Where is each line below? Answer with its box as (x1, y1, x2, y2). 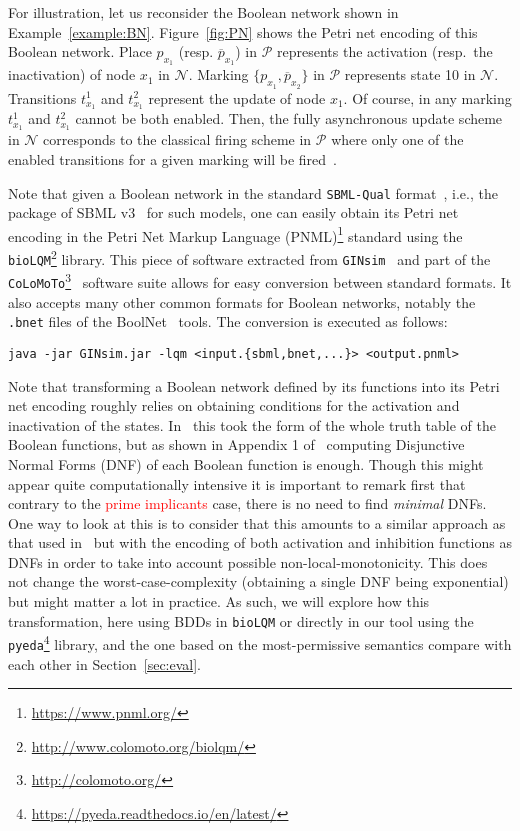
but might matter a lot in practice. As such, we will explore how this (8, 591, 430, 612)
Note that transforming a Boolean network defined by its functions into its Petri (8, 375, 500, 396)
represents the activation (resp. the (277, 41, 493, 62)
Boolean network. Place (8, 41, 152, 62)
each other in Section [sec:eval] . (8, 653, 202, 674)
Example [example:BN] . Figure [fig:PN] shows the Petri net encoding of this (8, 21, 478, 42)
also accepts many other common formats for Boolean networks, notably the (8, 291, 476, 312)
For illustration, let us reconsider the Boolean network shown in (8, 2, 399, 22)
